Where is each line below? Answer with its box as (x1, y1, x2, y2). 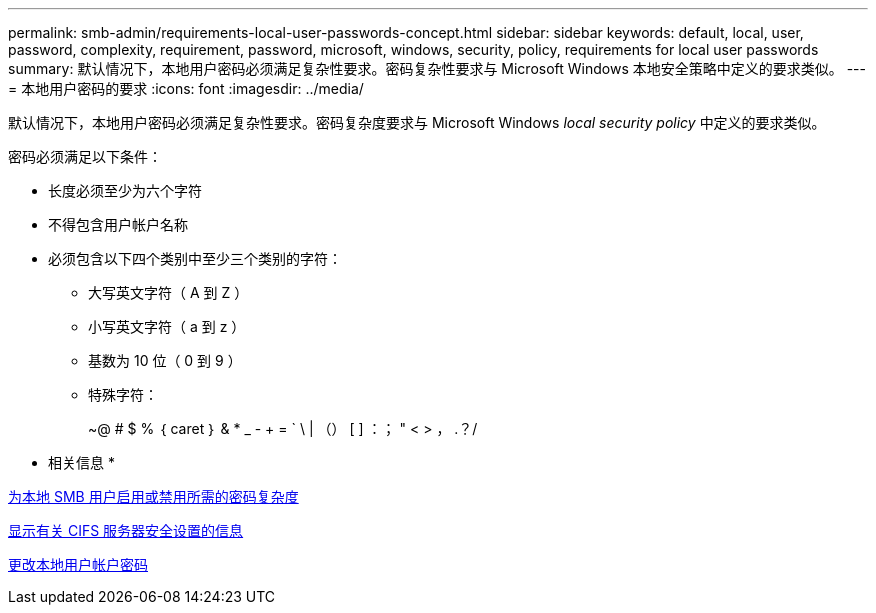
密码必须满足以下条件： (8, 148, 162, 165)
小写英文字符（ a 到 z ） (88, 318, 246, 335)
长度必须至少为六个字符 (48, 182, 202, 199)
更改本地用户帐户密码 (8, 556, 148, 573)
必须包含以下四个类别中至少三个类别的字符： (48, 250, 342, 267)
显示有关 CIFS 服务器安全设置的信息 (8, 522, 244, 539)
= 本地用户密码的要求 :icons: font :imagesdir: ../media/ (8, 80, 364, 97)
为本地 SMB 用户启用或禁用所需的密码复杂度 (8, 488, 299, 505)
